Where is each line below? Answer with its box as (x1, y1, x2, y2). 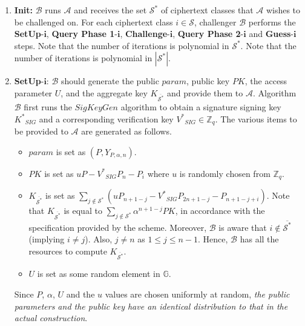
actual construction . (14, 311, 88, 324)
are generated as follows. (81, 125, 172, 138)
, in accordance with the (175, 204, 265, 217)
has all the (240, 233, 279, 245)
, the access (244, 75, 287, 87)
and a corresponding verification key (39, 112, 174, 125)
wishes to (266, 4, 301, 16)
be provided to (14, 125, 68, 138)
